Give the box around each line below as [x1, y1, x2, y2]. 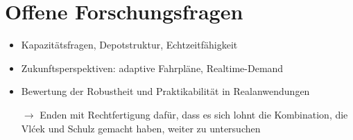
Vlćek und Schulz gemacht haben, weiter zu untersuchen [21, 121, 261, 135]
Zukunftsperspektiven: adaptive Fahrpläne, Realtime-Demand [21, 60, 284, 75]
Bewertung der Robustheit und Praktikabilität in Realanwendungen [21, 84, 310, 98]
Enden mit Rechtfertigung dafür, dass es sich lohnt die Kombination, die [40, 107, 348, 121]
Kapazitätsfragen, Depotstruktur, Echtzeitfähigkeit [21, 37, 238, 52]
